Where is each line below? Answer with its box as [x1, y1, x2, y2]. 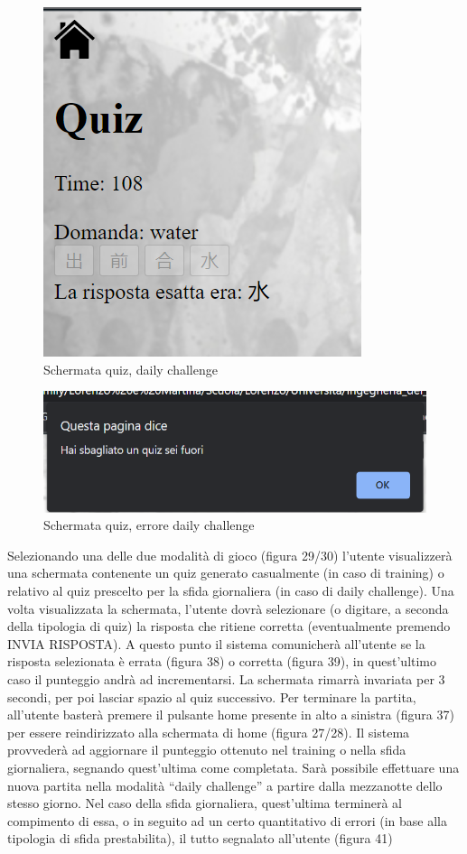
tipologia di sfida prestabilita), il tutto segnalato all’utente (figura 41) [7, 829, 393, 848]
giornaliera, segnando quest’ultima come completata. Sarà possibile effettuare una [7, 758, 460, 776]
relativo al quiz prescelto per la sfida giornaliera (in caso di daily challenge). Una [7, 581, 454, 600]
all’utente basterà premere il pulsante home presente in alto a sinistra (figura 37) [7, 705, 454, 724]
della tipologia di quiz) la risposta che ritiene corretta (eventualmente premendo [7, 617, 451, 636]
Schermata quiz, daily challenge [43, 359, 218, 378]
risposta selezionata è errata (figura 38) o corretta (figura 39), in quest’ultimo [7, 652, 437, 671]
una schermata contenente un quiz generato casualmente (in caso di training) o [7, 563, 444, 582]
